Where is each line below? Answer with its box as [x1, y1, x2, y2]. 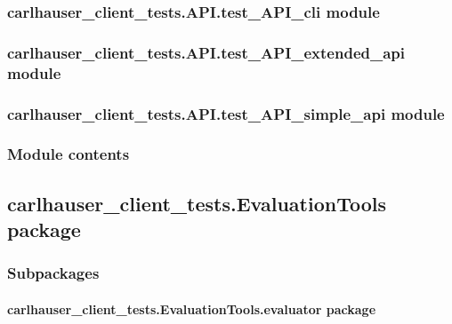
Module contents [7, 143, 130, 165]
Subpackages [7, 262, 100, 284]
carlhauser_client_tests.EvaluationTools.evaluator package [7, 299, 376, 318]
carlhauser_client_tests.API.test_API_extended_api [7, 41, 405, 63]
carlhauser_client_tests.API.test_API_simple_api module [7, 102, 445, 124]
